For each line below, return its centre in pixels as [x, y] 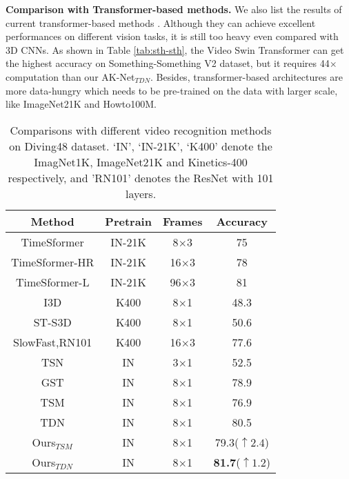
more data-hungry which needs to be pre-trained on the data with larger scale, [172, 90]
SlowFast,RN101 [52, 342]
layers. [141, 193]
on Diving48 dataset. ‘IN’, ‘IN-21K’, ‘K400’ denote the [141, 146]
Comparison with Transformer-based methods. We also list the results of [174, 9]
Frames [182, 221]
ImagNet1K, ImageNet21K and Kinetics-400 [141, 162]
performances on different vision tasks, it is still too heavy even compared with [172, 36]
